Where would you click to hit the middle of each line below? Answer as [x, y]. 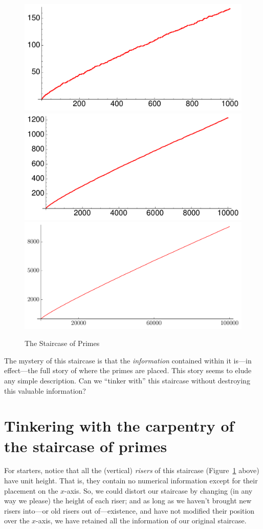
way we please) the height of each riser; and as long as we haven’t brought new [128, 501]
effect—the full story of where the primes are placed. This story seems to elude [128, 370]
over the [17, 521]
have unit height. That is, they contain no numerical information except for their [131, 481]
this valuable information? [45, 390]
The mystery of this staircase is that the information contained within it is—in [128, 360]
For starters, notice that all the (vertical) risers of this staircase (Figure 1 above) [132, 470]
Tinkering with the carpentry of [119, 426]
